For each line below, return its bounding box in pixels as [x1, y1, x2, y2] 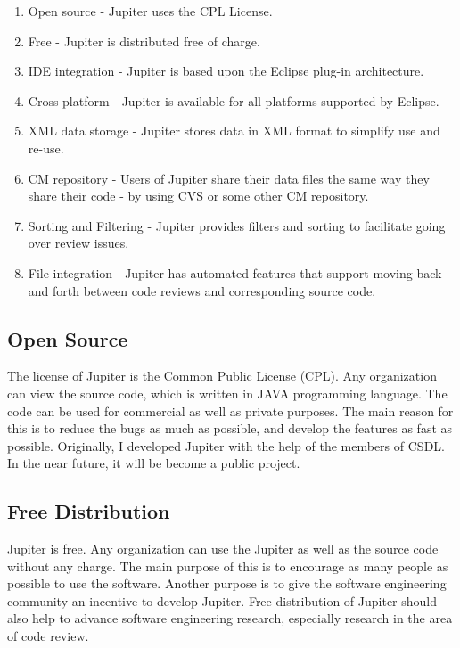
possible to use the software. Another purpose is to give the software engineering [7, 574, 447, 593]
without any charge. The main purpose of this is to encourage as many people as [7, 556, 448, 575]
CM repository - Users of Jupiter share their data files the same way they [28, 168, 430, 187]
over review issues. [28, 234, 129, 252]
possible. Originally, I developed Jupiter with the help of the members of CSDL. [7, 436, 445, 455]
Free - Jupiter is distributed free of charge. [28, 31, 260, 50]
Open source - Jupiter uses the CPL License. [28, 2, 273, 20]
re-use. [28, 138, 64, 157]
